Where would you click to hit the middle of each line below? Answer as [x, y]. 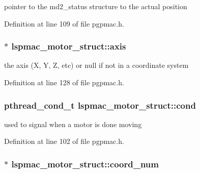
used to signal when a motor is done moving [73, 124]
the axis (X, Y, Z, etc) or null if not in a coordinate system [96, 65]
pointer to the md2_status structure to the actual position [96, 6]
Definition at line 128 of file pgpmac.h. [64, 82]
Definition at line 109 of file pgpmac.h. [64, 23]
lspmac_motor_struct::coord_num [85, 164]
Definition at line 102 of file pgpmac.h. [64, 141]
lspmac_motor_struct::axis [69, 46]
